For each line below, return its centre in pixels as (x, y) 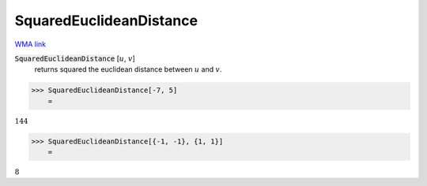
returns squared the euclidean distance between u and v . (128, 69)
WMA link (30, 44)
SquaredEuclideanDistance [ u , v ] (75, 58)
